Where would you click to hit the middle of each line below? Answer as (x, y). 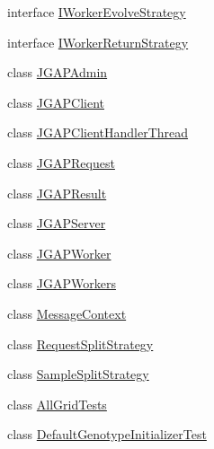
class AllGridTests (57, 404)
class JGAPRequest (61, 162)
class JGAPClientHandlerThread (98, 132)
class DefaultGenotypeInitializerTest (107, 434)
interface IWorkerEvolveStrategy (97, 12)
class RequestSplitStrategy (80, 343)
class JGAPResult (57, 193)
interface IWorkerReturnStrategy (98, 42)
